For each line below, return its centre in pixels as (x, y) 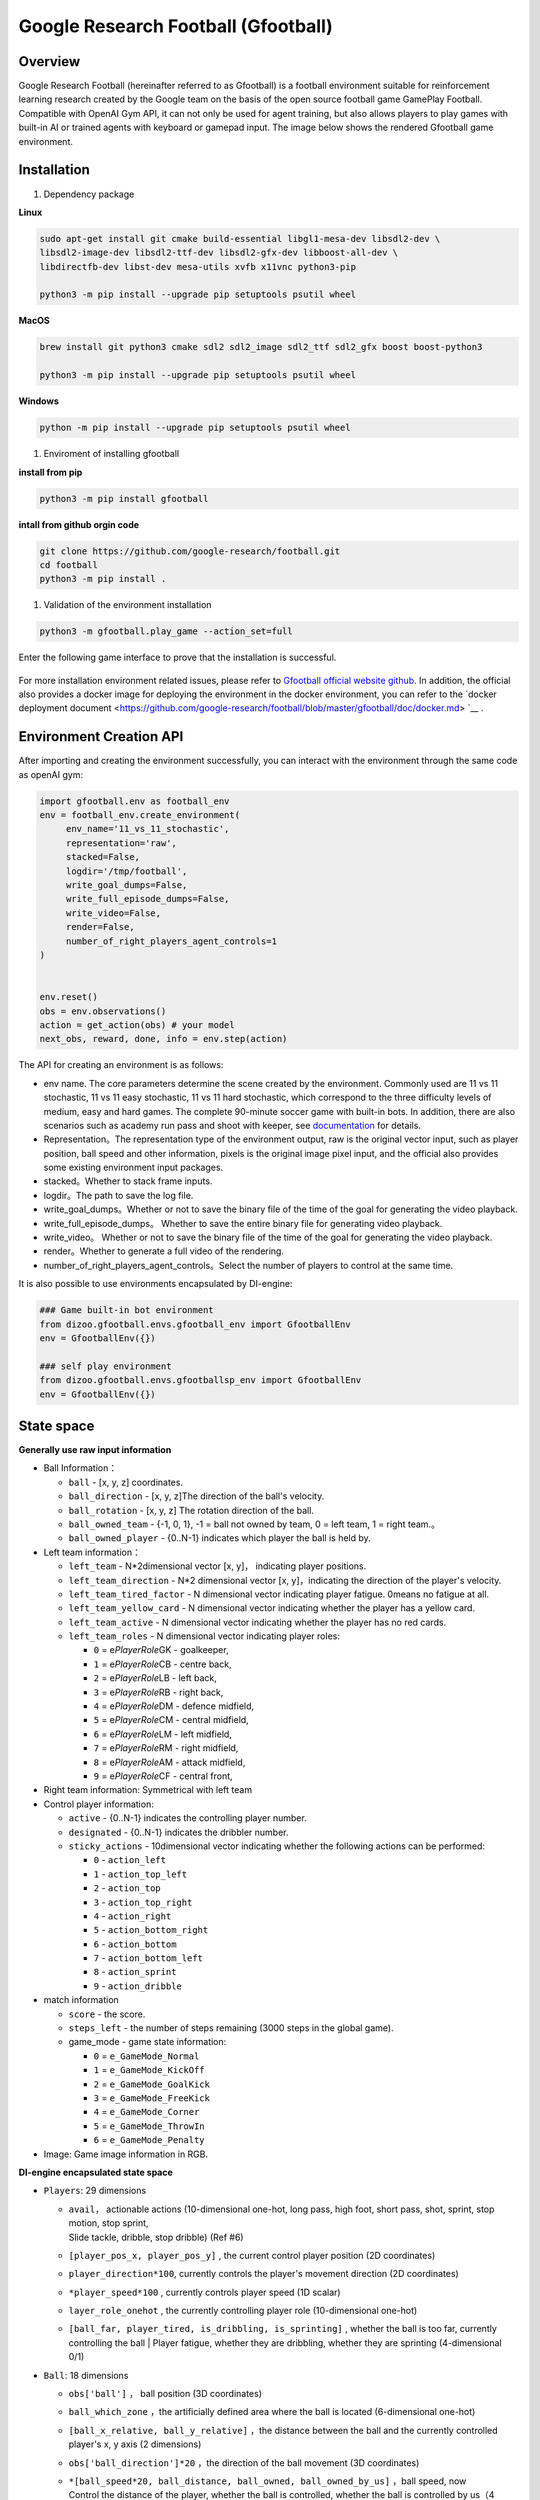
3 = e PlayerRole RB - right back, (158, 1692)
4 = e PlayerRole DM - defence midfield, (174, 1706)
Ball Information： (80, 1468)
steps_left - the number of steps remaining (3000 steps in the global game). (231, 2028)
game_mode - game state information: (147, 2042)
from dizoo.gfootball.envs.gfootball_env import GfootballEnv (195, 1324)
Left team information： (92, 1552)
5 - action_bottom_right (151, 1930)
